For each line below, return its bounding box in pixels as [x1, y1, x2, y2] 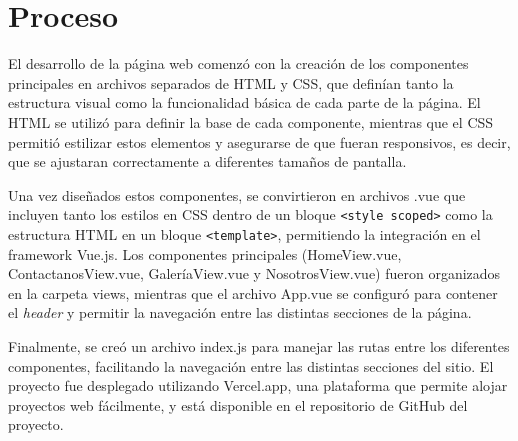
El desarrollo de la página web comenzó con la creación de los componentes [8, 53, 469, 74]
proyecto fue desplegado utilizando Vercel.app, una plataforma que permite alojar [8, 375, 508, 396]
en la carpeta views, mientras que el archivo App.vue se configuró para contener [8, 282, 498, 303]
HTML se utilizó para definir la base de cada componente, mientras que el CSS [8, 111, 494, 132]
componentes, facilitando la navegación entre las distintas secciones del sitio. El [8, 355, 494, 376]
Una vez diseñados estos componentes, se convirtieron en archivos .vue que [8, 184, 466, 205]
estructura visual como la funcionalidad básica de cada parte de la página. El [8, 92, 481, 113]
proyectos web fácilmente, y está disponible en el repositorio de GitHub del [8, 394, 468, 415]
